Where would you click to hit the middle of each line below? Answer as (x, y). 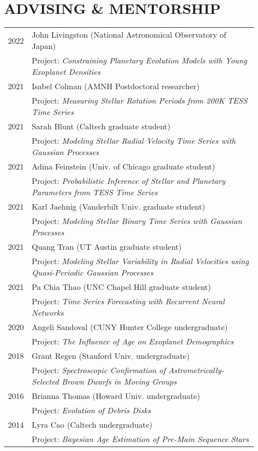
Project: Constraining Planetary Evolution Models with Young (139, 60)
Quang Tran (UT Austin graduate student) (107, 247)
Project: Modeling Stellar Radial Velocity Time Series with (134, 141)
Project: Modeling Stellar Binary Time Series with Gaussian (137, 221)
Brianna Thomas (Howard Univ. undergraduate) (116, 396)
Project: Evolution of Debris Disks (91, 410)
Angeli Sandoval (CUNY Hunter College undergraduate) (130, 327)
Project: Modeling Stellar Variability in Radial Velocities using (140, 261)
